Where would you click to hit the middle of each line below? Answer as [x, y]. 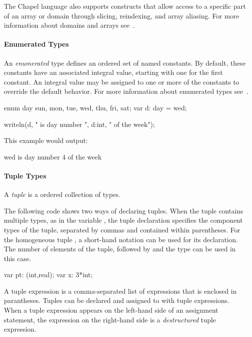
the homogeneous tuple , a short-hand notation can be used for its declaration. [121, 239]
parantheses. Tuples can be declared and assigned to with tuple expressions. [117, 300]
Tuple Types [25, 175]
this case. [18, 258]
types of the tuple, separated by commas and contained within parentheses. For [122, 229]
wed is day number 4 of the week [53, 156]
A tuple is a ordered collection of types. [62, 194]
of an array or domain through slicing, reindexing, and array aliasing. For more [122, 15]
